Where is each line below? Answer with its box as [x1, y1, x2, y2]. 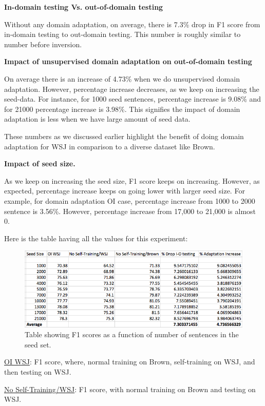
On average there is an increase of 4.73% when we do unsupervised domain [4, 73, 240, 84]
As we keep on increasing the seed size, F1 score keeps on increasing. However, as [4, 175, 260, 186]
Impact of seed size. [4, 158, 75, 169]
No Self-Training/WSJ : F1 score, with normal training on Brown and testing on [4, 383, 256, 394]
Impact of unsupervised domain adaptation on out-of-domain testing [4, 56, 252, 67]
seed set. [25, 339, 51, 350]
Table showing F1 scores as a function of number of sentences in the [25, 329, 239, 340]
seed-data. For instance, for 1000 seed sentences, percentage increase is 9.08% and [4, 93, 261, 104]
